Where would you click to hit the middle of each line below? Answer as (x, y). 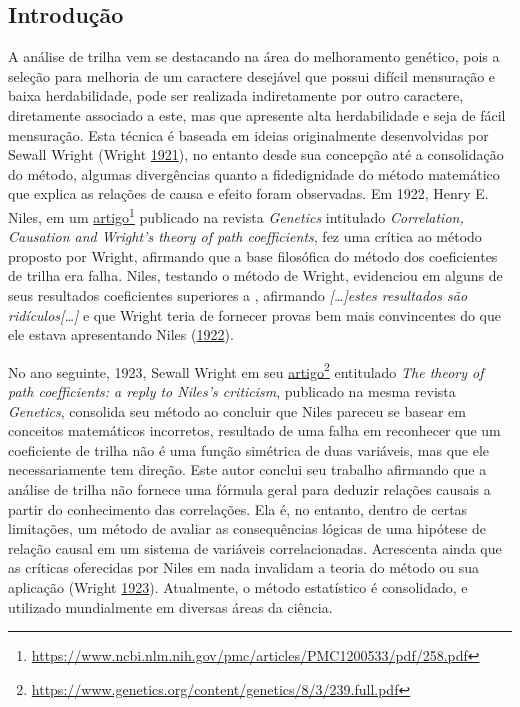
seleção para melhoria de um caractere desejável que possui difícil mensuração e (252, 75)
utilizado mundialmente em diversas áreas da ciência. (170, 606)
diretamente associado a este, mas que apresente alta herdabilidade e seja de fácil (257, 114)
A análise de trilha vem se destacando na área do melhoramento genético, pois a (254, 56)
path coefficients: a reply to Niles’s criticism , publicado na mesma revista (232, 391)
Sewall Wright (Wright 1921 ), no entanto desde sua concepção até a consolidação (256, 154)
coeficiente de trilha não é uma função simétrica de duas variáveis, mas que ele (249, 449)
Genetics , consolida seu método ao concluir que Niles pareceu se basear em (237, 410)
